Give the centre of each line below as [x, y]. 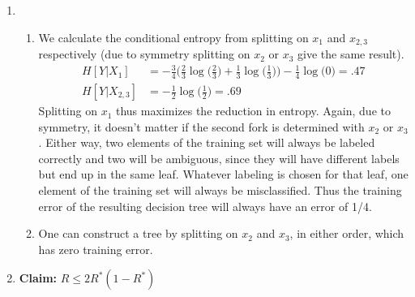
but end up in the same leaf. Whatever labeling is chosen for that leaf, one [223, 174]
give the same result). [351, 54]
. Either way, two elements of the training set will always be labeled [207, 142]
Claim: [38, 278]
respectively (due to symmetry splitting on [144, 54]
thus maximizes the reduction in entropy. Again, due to [253, 111]
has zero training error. [96, 249]
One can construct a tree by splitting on [138, 233]
